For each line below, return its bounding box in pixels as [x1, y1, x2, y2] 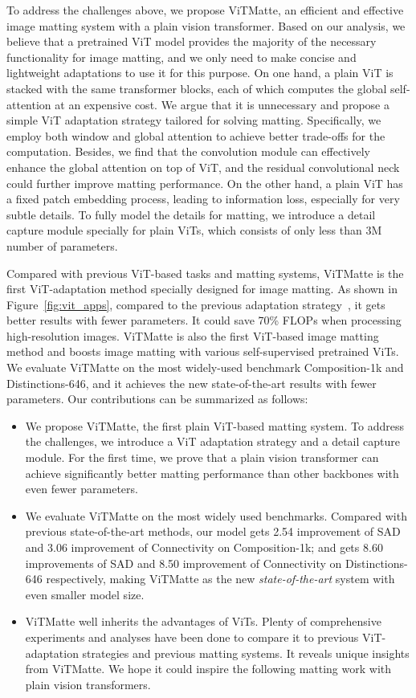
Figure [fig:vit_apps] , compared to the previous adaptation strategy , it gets [6, 296, 385, 312]
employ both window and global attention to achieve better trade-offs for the [6, 127, 385, 144]
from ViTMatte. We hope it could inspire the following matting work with [25, 660, 392, 677]
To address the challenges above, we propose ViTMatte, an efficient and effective [6, 2, 404, 18]
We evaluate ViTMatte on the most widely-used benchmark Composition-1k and [6, 359, 404, 376]
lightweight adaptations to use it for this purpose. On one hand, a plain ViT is [6, 64, 394, 81]
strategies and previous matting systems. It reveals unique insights [82, 644, 410, 661]
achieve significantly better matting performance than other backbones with [25, 464, 399, 481]
